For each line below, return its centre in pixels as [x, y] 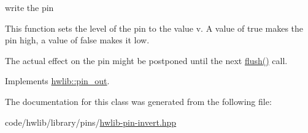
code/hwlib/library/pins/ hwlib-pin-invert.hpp [91, 122]
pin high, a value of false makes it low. [77, 40]
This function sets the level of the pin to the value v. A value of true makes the [154, 28]
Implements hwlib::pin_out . [57, 81]
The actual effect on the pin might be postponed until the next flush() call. [146, 60]
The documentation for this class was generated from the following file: [138, 101]
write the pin [29, 7]
